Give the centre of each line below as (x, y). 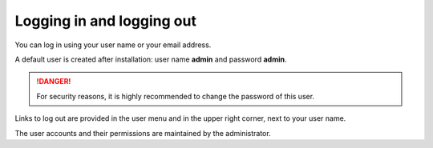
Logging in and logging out (105, 21)
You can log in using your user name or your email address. (113, 45)
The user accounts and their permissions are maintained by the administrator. (143, 133)
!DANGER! (54, 82)
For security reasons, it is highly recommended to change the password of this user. (176, 96)
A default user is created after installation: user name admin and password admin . (151, 59)
